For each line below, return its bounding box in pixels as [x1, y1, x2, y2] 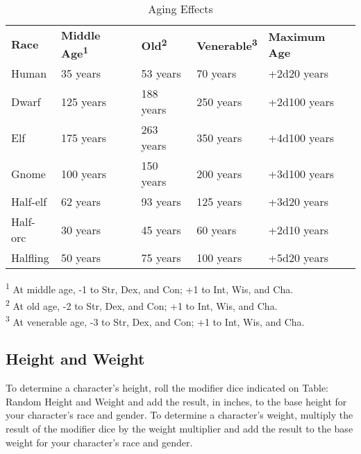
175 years [60, 129, 106, 146]
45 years [141, 221, 181, 238]
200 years [196, 165, 242, 182]
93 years [141, 193, 181, 210]
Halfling [11, 250, 49, 266]
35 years [60, 65, 101, 82]
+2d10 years [268, 221, 328, 238]
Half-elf [11, 193, 47, 210]
